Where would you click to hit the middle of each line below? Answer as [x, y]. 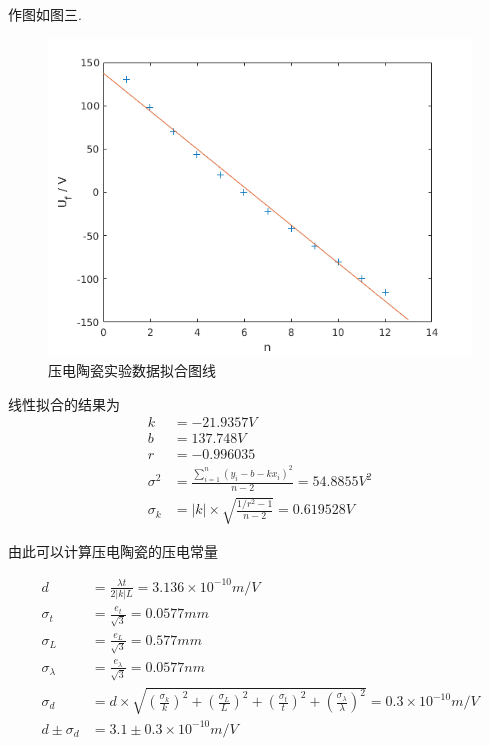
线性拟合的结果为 [64, 403]
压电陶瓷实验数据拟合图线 [132, 370]
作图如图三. [45, 14]
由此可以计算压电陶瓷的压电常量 [113, 550]
